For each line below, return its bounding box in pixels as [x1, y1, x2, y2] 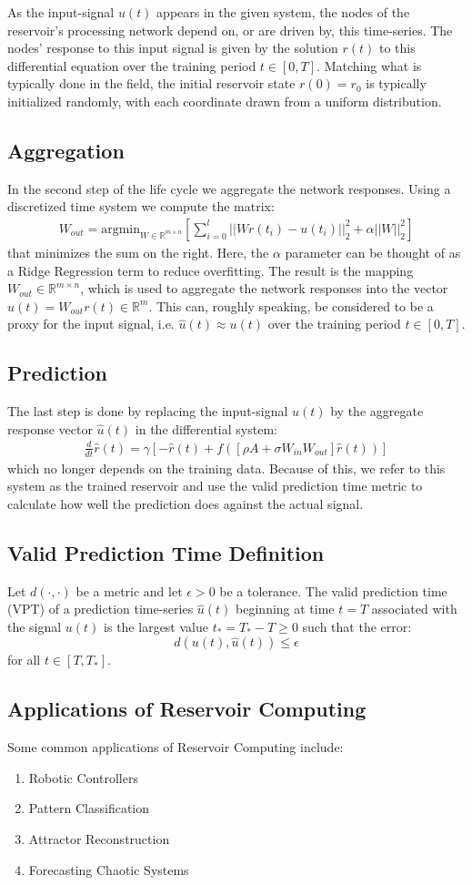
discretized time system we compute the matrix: [7, 197, 275, 216]
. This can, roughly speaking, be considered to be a [148, 296, 434, 315]
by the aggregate [330, 402, 424, 421]
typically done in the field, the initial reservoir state [7, 74, 296, 93]
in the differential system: [135, 419, 277, 438]
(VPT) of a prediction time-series [7, 599, 194, 618]
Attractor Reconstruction [28, 829, 170, 849]
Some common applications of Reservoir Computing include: [7, 737, 344, 757]
